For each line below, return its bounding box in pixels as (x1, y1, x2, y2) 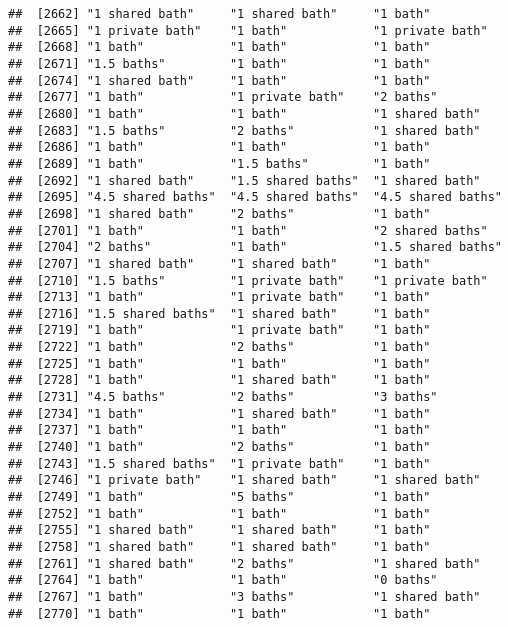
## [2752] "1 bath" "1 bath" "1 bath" (8, 506, 431, 521)
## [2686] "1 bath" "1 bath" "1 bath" (8, 140, 431, 155)
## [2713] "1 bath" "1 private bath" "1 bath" (8, 290, 431, 305)
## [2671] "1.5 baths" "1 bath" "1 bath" (8, 56, 431, 71)
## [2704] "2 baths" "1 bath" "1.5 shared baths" (8, 240, 502, 255)
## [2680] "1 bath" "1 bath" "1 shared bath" (8, 106, 481, 121)
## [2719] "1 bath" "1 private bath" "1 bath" (8, 323, 431, 338)
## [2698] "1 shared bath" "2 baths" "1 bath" (8, 206, 431, 221)
